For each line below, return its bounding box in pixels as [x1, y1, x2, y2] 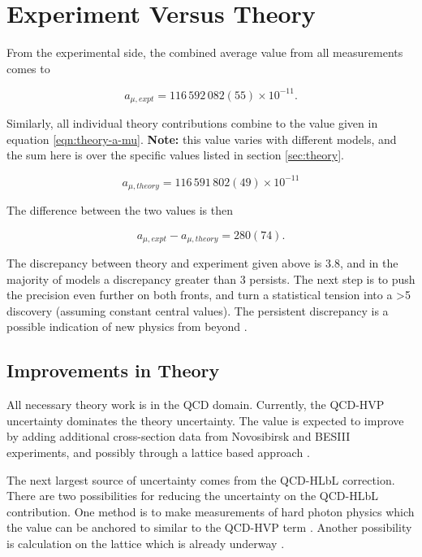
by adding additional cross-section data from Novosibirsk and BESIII [6, 428, 351, 445]
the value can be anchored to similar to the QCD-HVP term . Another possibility [6, 519, 412, 536]
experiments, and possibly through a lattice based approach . [6, 444, 310, 460]
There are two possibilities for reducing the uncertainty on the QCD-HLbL [6, 487, 378, 504]
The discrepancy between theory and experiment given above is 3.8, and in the [6, 255, 398, 272]
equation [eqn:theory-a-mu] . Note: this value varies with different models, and [6, 130, 397, 147]
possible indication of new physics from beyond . [6, 318, 248, 335]
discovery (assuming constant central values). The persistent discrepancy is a [6, 302, 389, 319]
